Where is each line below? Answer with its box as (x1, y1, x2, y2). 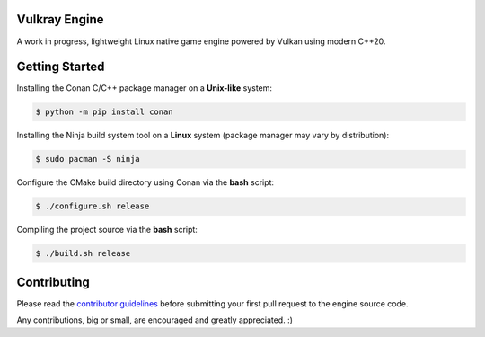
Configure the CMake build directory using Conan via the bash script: (16, 177, 274, 188)
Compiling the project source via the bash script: (16, 225, 198, 235)
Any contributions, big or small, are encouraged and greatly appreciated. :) (16, 315, 294, 325)
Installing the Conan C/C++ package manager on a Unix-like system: (16, 83, 273, 93)
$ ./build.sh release (35, 248, 131, 259)
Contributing (16, 274, 90, 289)
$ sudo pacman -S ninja (35, 154, 141, 164)
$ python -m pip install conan (35, 107, 174, 117)
